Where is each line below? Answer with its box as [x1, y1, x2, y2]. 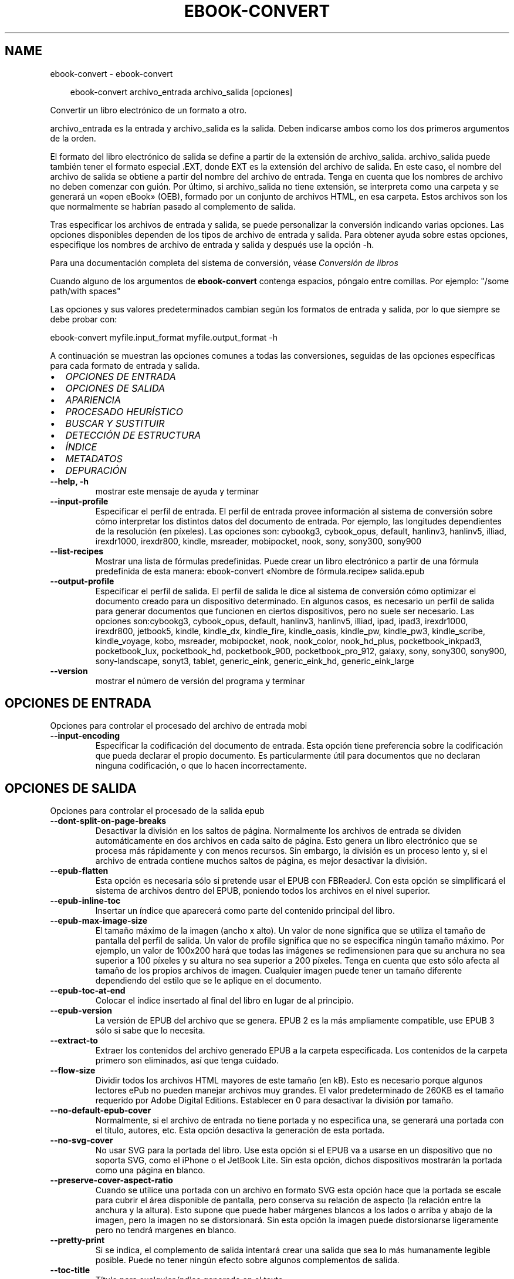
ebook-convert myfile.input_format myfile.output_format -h [50, 332, 278, 342]
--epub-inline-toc [50, 896, 121, 906]
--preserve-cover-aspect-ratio [50, 1175, 173, 1186]
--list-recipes [50, 546, 104, 556]
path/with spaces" [50, 285, 121, 296]
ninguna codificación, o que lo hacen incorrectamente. [95, 760, 307, 771]
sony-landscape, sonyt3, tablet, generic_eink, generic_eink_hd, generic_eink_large [95, 655, 414, 666]
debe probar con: [50, 314, 117, 324]
